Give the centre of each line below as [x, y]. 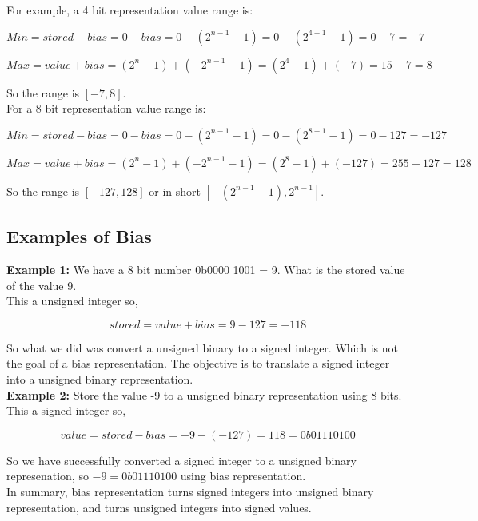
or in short [175, 191]
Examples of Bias [79, 236]
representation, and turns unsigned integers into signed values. [159, 507]
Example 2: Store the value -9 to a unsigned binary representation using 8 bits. [204, 394]
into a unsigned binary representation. [100, 378]
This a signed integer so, [66, 410]
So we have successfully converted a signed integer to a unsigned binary [181, 460]
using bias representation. [243, 476]
